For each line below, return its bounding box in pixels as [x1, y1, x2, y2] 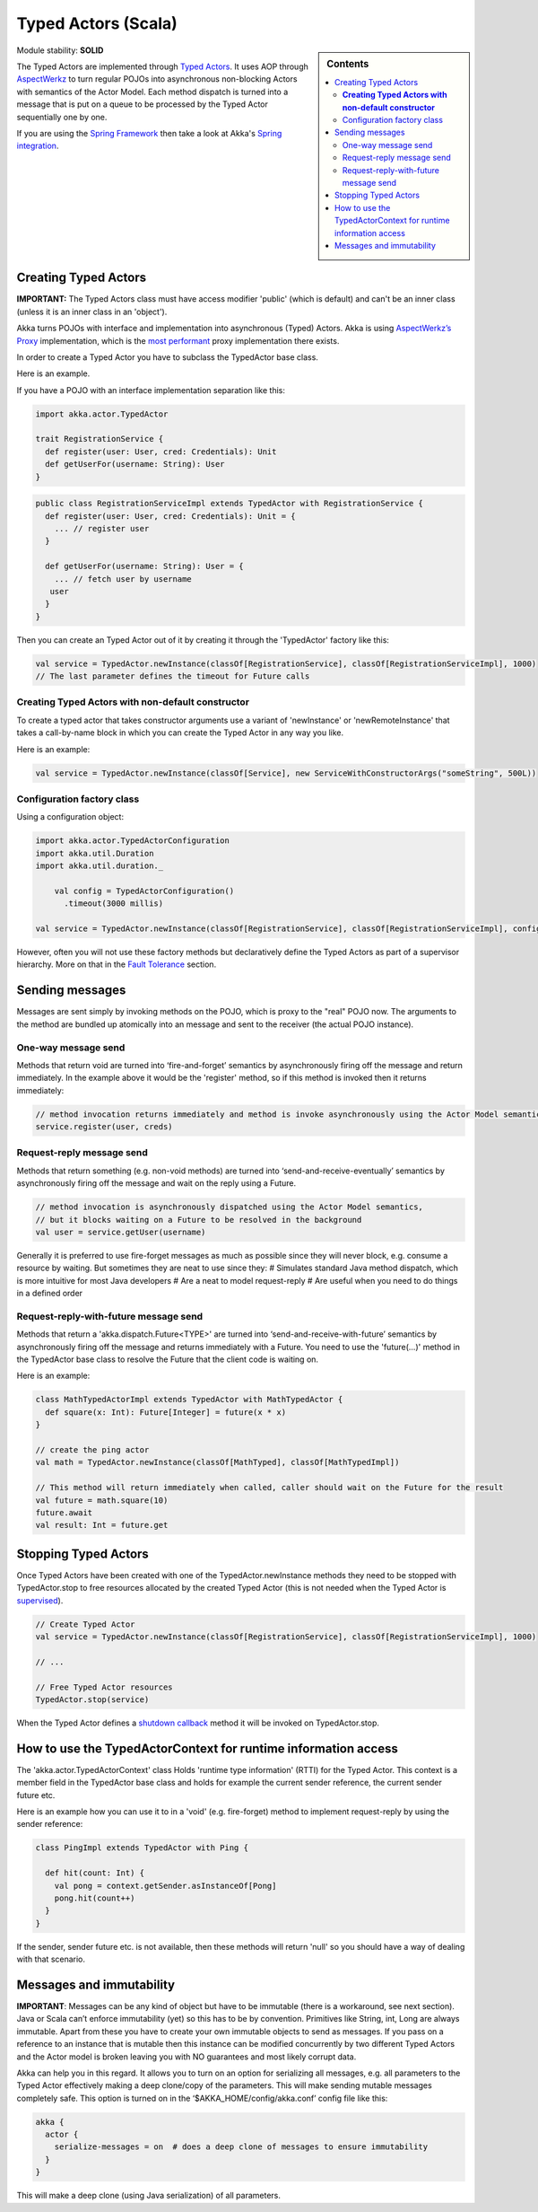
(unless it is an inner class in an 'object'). [16, 306, 168, 317]
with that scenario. [16, 1953, 85, 1965]
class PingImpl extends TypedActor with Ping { [35, 1843, 248, 1853]
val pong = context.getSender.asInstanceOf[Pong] [54, 1881, 277, 1891]
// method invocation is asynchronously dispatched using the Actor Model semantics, [35, 1202, 423, 1212]
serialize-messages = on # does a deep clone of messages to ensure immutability [54, 2142, 429, 2152]
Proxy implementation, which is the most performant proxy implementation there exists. [16, 335, 340, 346]
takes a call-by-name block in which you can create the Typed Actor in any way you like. [16, 727, 344, 738]
